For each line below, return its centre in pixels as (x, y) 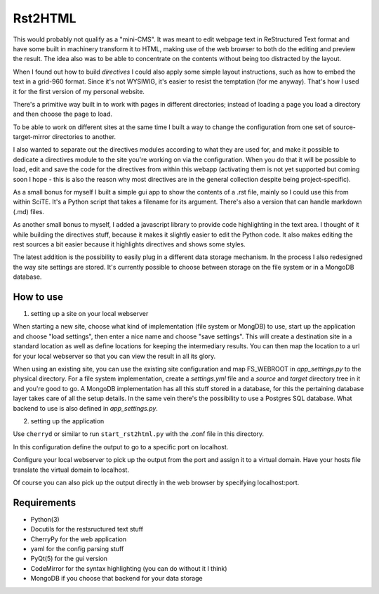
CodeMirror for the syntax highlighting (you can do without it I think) (129, 568)
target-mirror (32, 137)
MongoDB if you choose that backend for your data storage (117, 579)
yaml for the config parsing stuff (77, 548)
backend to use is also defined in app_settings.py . (85, 408)
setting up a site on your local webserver (89, 314)
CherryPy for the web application (78, 539)
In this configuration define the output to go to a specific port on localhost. (121, 447)
